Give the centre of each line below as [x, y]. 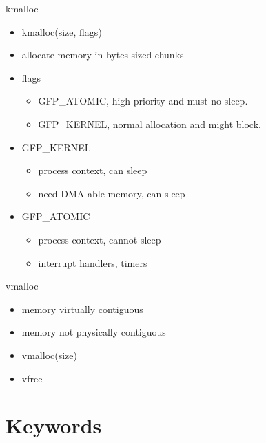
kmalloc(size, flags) [62, 31]
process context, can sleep [93, 170]
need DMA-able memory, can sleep [112, 193]
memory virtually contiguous [82, 309]
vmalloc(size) [49, 355]
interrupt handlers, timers [93, 262]
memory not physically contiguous [94, 332]
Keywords [54, 425]
